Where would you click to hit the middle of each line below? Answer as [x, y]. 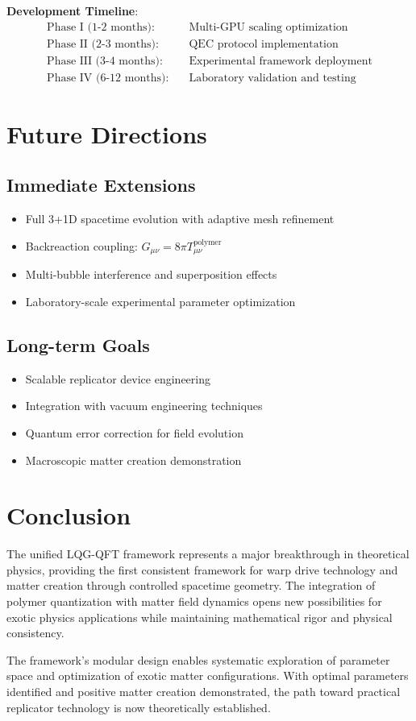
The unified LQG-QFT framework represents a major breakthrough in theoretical [208, 554]
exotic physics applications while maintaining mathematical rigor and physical [200, 617]
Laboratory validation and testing [272, 78]
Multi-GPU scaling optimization [268, 27]
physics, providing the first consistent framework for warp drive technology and [202, 569]
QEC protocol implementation [264, 44]
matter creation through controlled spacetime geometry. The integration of [191, 585]
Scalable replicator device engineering [118, 378]
